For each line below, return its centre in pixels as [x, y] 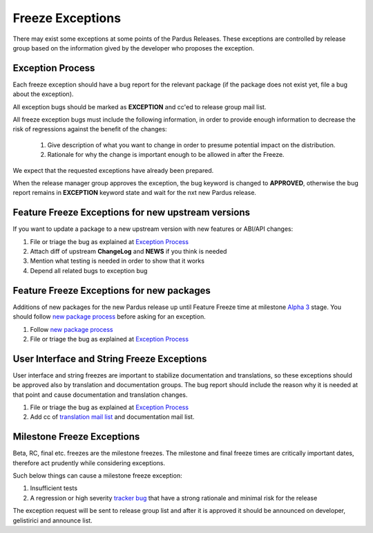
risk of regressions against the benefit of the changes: [90, 129]
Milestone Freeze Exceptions [76, 437]
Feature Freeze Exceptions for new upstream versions [131, 213]
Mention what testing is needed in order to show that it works [117, 261]
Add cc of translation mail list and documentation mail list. [112, 417]
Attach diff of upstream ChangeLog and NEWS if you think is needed [128, 252]
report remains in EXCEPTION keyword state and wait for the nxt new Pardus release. [135, 193]
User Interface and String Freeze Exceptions [110, 358]
